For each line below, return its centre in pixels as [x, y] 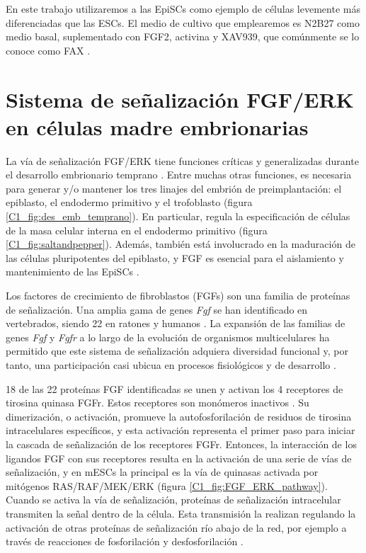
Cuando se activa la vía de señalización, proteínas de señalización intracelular [173, 500]
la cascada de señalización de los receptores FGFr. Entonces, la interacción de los [181, 444]
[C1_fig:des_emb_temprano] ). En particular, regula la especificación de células [178, 216]
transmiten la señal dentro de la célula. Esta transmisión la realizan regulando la [181, 513]
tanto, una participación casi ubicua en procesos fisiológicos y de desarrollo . [171, 365]
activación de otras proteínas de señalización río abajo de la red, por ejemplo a [176, 527]
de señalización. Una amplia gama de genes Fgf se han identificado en [157, 309]
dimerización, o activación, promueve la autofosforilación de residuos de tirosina [179, 416]
